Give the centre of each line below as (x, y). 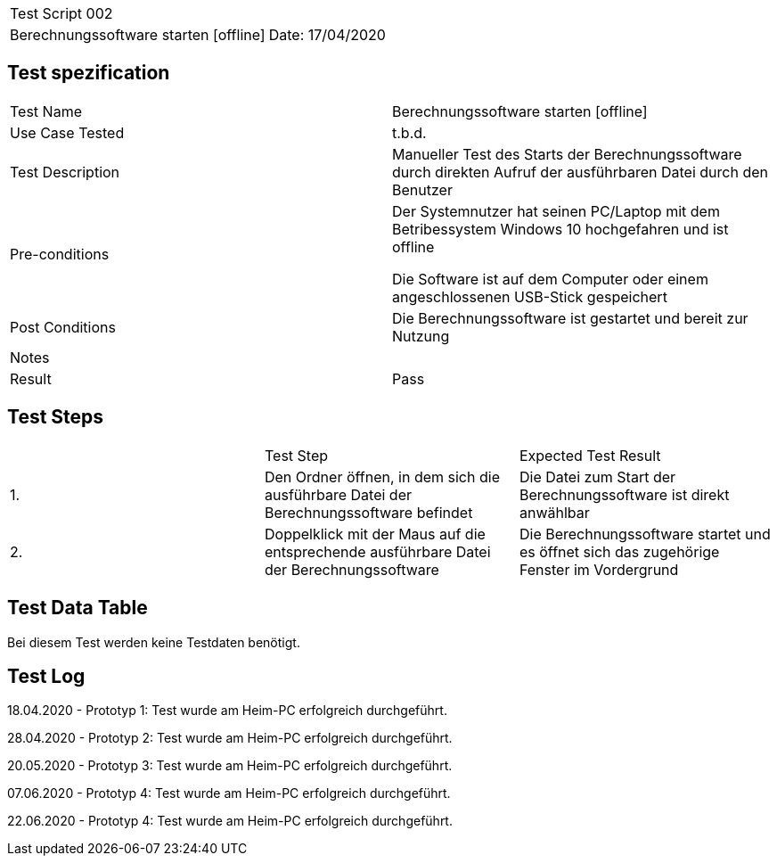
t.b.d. (409, 132)
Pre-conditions (60, 254)
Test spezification (89, 73)
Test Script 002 (61, 13)
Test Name (46, 111)
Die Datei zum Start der (597, 477)
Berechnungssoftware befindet (368, 512)
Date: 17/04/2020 (327, 35)
